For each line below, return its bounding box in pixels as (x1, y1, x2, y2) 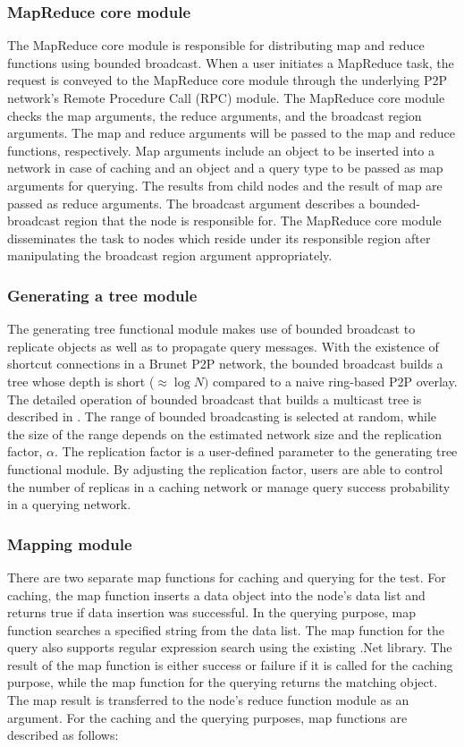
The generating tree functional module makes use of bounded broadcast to (7, 319, 416, 338)
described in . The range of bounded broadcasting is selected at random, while (7, 407, 436, 426)
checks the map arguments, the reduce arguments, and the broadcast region (7, 106, 422, 124)
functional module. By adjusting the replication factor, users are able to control (7, 459, 443, 478)
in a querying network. (7, 495, 131, 514)
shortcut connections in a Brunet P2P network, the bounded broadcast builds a (7, 354, 443, 373)
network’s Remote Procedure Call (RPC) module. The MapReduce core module (7, 89, 445, 106)
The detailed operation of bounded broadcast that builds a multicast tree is (7, 389, 422, 408)
